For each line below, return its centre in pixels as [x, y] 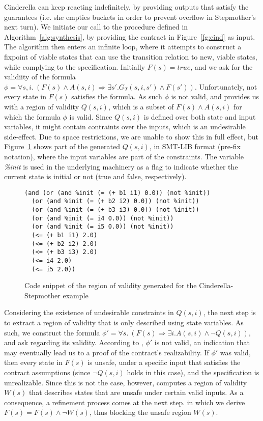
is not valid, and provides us [215, 96]
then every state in [33, 362]
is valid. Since [91, 116]
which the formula [32, 116]
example [76, 295]
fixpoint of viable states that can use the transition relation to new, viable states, [131, 56]
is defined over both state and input [200, 116]
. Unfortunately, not [226, 86]
